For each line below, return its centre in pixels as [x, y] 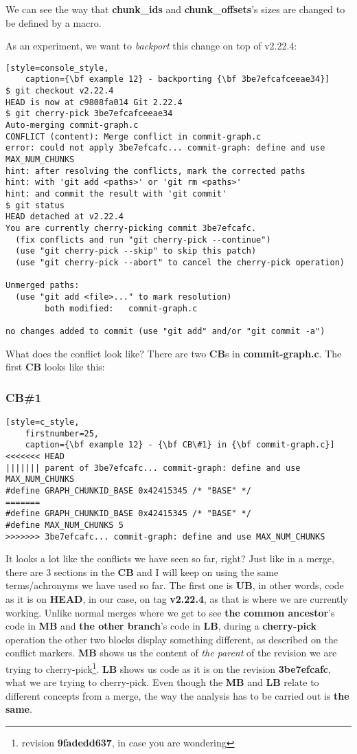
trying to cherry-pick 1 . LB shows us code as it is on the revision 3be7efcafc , [168, 667]
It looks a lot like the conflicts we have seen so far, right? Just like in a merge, [170, 558]
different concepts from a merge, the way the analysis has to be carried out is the [177, 695]
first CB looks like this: [55, 367]
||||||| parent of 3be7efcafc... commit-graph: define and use [153, 468]
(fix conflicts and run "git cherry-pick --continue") [143, 240]
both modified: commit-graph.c [121, 308]
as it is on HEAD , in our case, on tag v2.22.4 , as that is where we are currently [177, 598]
